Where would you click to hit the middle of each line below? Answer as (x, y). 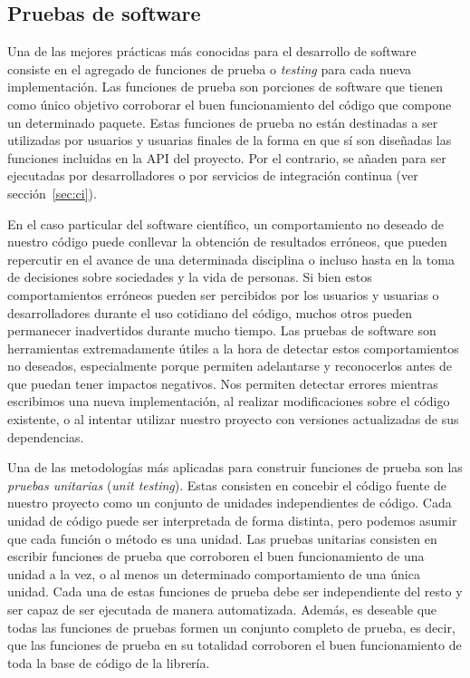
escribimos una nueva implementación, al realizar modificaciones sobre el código (229, 401)
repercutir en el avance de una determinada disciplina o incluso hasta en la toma (231, 259)
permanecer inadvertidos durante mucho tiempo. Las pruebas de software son (222, 330)
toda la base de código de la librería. (109, 662)
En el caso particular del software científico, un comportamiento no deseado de (226, 223)
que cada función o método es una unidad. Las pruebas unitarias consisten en (222, 538)
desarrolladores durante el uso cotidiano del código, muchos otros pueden (210, 312)
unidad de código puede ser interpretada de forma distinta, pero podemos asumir (232, 521)
